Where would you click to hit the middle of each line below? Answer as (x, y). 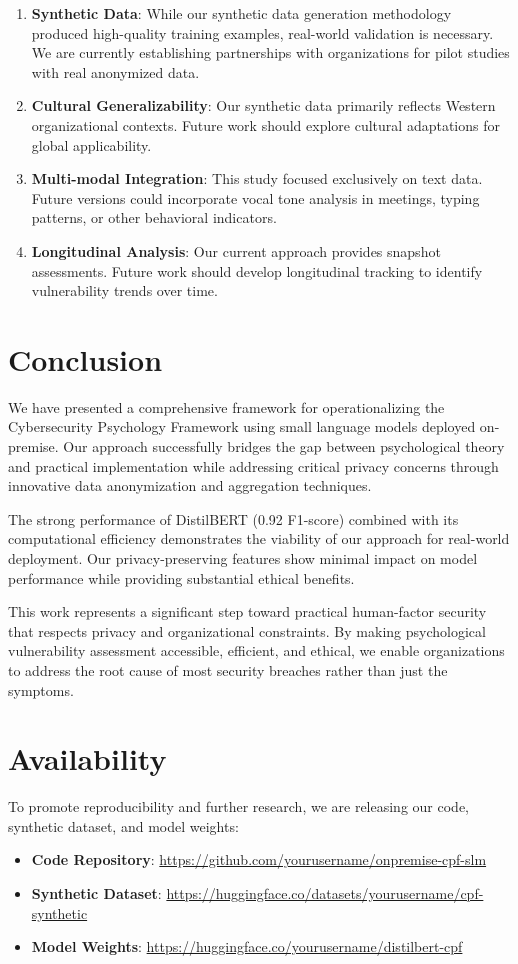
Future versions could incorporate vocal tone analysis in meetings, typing (255, 197)
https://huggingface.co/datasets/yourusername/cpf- (325, 893)
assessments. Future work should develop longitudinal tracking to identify (257, 270)
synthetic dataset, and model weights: (123, 825)
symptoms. (41, 689)
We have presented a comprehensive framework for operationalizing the (226, 406)
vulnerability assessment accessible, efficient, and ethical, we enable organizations (256, 650)
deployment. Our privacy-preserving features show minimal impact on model (243, 558)
